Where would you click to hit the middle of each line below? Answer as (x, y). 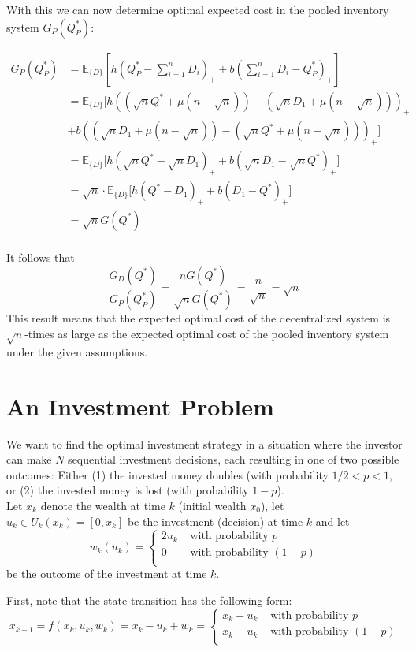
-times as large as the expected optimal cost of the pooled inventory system (207, 334)
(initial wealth (212, 505)
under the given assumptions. (77, 351)
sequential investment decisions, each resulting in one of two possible (234, 459)
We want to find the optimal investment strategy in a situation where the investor (204, 443)
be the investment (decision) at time (215, 521)
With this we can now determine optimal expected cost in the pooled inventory (198, 9)
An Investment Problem (140, 406)
